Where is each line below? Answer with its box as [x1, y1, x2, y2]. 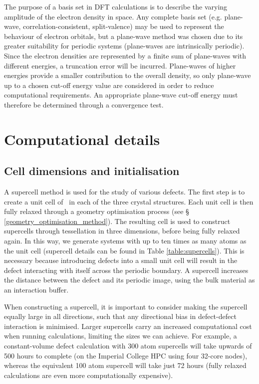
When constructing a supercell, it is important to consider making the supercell [4, 301, 248, 311]
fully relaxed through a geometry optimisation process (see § [4, 206, 189, 216]
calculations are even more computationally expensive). [4, 369, 173, 380]
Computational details [4, 128, 160, 149]
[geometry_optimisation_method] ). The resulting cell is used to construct [4, 215, 231, 226]
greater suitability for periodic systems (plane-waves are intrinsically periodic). [4, 40, 245, 51]
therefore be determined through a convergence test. [4, 99, 164, 109]
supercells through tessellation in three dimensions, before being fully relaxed [4, 225, 240, 236]
